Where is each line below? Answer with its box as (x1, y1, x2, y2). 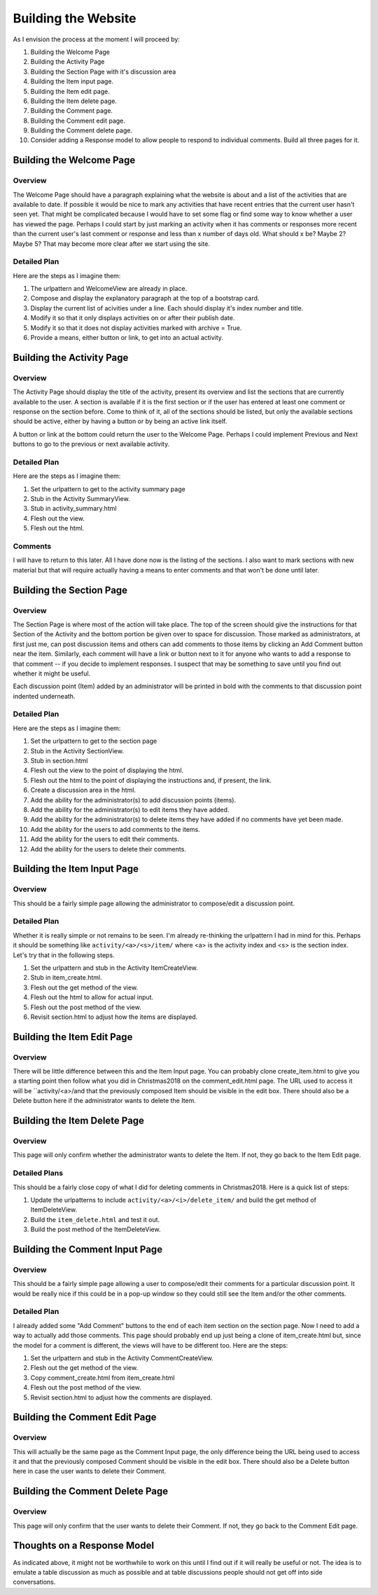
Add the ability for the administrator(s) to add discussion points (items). (30, 795, 237, 804)
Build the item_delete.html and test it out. (30, 1215, 160, 1224)
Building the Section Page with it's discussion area (30, 67, 176, 76)
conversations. (13, 1577, 56, 1587)
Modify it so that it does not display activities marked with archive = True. (30, 323, 242, 332)
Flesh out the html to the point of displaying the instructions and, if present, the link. (30, 776, 272, 784)
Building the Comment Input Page (13, 1243, 163, 1255)
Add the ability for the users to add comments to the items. (30, 825, 200, 833)
